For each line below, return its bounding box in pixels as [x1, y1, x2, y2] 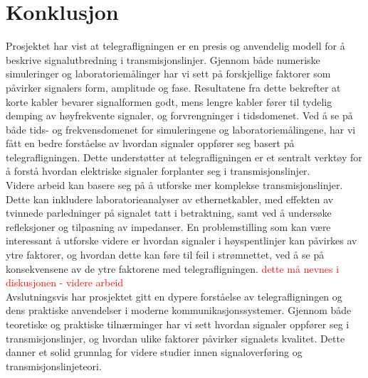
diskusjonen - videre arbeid [6, 275, 124, 290]
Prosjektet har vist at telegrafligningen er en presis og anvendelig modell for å [6, 38, 345, 53]
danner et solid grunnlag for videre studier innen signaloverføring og [6, 345, 303, 360]
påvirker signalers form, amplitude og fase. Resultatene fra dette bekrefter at [6, 80, 341, 94]
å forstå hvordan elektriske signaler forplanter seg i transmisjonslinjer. [6, 163, 310, 178]
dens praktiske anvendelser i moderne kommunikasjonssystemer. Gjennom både [6, 303, 352, 318]
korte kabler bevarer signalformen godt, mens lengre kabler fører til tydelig [6, 94, 332, 109]
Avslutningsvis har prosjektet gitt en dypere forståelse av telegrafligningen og [6, 288, 342, 303]
